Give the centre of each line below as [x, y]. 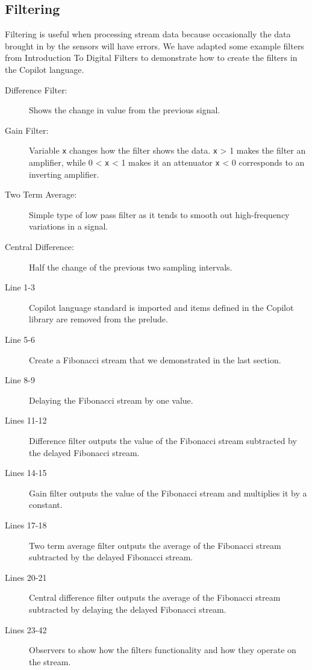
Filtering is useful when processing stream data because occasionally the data [148, 34]
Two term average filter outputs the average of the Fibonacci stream [155, 545]
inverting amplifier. [64, 174]
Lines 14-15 [26, 473]
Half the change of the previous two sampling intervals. [131, 267]
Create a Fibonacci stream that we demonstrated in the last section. [155, 359]
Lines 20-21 [26, 577]
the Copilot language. [45, 69]
